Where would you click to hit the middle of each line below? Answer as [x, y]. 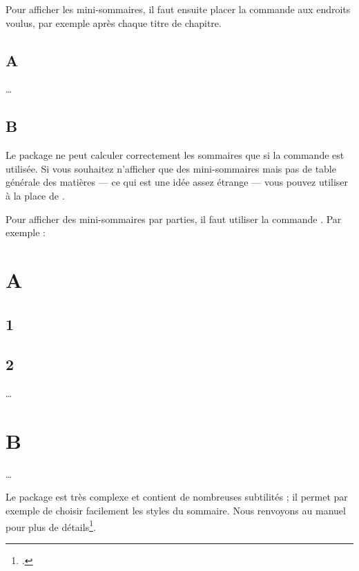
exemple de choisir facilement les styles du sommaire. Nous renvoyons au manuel [176, 511]
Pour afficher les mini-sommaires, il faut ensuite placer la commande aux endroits [178, 9]
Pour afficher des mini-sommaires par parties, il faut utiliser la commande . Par [174, 219]
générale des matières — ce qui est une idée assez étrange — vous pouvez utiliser [177, 182]
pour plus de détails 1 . [51, 525]
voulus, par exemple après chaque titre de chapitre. [114, 22]
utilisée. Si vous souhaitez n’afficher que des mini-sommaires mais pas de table [171, 168]
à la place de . [35, 195]
